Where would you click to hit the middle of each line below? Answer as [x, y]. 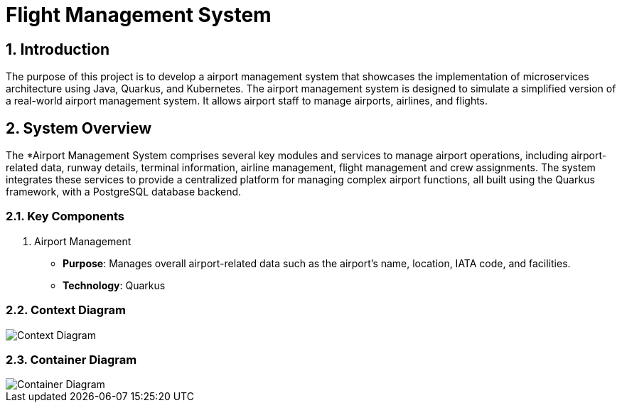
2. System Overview [79, 128]
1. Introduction [58, 49]
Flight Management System [139, 15]
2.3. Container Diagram [71, 359]
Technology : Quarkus [114, 285]
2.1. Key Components [65, 216]
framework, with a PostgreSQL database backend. [124, 192]
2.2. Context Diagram [66, 310]
